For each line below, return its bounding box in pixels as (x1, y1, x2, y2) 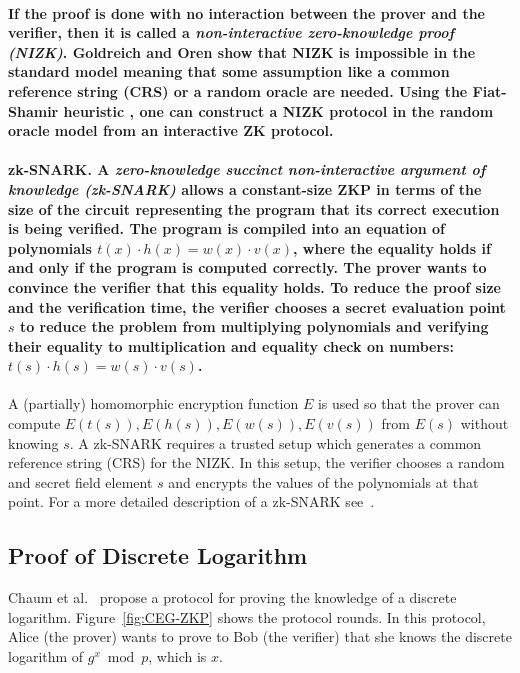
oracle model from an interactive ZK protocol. (8, 120, 334, 141)
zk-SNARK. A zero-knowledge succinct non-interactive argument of (8, 159, 486, 180)
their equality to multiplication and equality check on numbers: (8, 335, 454, 356)
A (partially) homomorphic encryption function (8, 393, 299, 414)
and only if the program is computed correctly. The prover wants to (8, 257, 487, 278)
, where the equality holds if (292, 237, 491, 258)
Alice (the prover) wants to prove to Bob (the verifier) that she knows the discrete (8, 626, 512, 647)
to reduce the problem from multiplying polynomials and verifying (19, 316, 489, 337)
